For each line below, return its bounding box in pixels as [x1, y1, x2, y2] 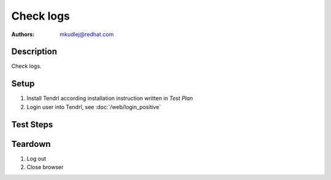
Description [11, 47, 58, 57]
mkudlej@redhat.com [59, 31, 114, 38]
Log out [26, 155, 47, 162]
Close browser [26, 163, 64, 171]
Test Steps [11, 119, 53, 130]
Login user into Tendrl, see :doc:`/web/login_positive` [26, 103, 161, 110]
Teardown [11, 138, 51, 149]
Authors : [11, 31, 35, 38]
